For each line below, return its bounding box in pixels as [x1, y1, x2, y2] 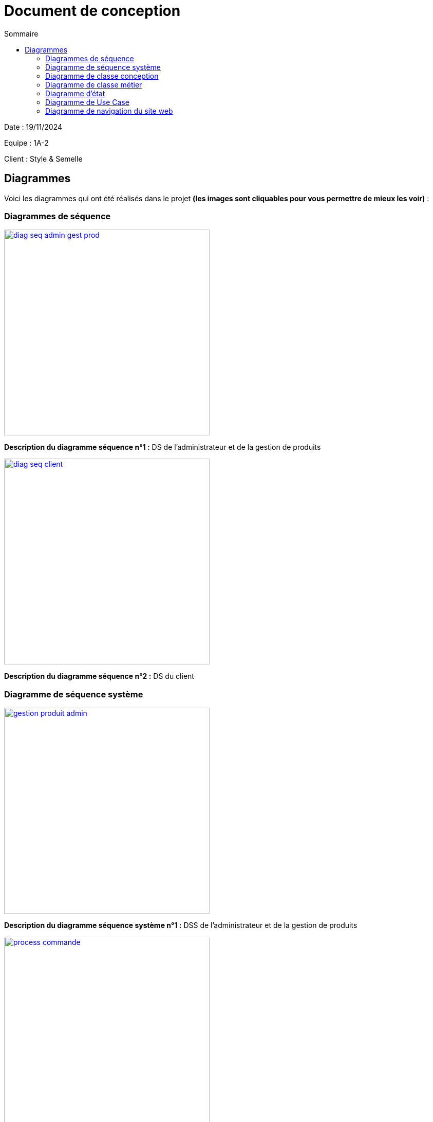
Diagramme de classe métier [45, 80, 142, 89]
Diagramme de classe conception [45, 71, 159, 80]
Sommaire [4, 29, 39, 38]
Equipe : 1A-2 [4, 138, 49, 147]
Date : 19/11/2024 [4, 122, 63, 131]
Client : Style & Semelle [4, 154, 83, 163]
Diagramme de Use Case [45, 97, 129, 107]
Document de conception [4, 2, 181, 20]
